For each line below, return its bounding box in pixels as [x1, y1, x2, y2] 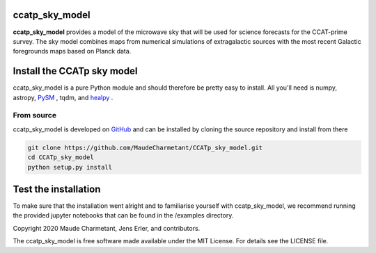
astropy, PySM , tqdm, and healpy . [13, 93, 113, 101]
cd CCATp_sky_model [27, 154, 94, 161]
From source [13, 111, 57, 120]
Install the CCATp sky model [13, 65, 138, 77]
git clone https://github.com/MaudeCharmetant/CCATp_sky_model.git [27, 143, 263, 152]
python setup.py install [27, 163, 113, 171]
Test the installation [13, 183, 101, 195]
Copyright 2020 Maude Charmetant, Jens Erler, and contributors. [13, 224, 201, 232]
